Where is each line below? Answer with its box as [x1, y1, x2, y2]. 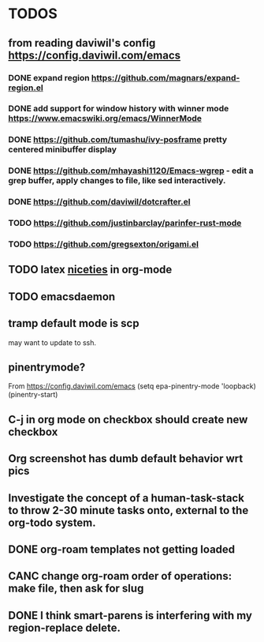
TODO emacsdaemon [8, 290, 116, 303]
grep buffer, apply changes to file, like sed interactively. [8, 175, 226, 186]
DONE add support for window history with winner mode [8, 103, 229, 115]
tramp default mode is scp [8, 317, 139, 330]
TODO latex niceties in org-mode [8, 263, 173, 276]
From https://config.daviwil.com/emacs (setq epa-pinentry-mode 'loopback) [8, 381, 256, 391]
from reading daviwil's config [8, 36, 156, 50]
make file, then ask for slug [8, 582, 144, 595]
